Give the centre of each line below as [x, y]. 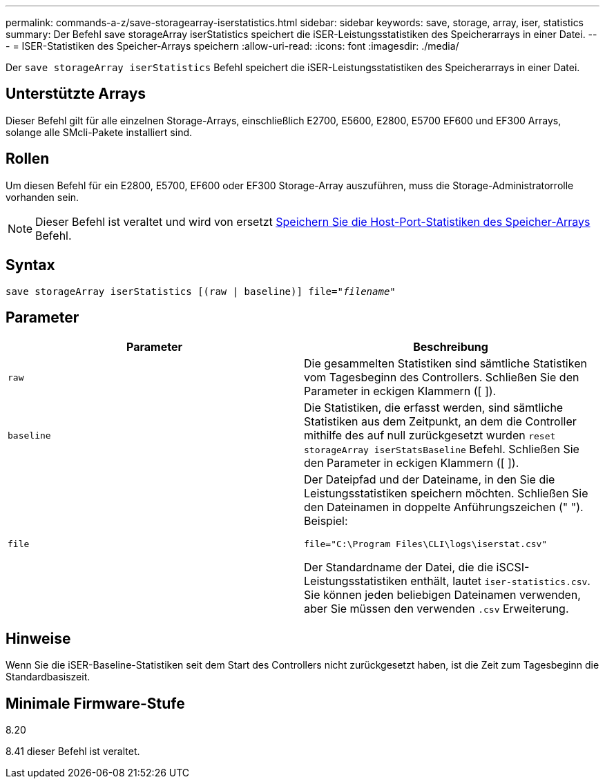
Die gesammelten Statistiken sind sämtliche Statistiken [445, 364]
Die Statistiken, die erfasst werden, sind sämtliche [434, 408]
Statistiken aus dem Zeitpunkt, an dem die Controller [440, 422]
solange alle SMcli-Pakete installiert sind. [99, 132]
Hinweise [38, 638]
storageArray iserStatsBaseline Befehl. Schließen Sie [442, 449]
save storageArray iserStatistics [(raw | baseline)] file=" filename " [201, 291]
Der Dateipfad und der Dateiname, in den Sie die [430, 480]
